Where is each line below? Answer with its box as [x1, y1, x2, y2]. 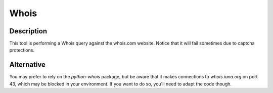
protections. [9, 47, 35, 53]
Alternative [9, 61, 45, 69]
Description [9, 27, 48, 35]
